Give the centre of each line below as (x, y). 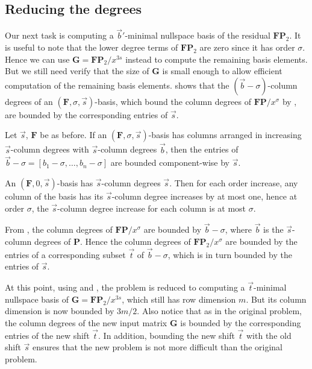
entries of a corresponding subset (65, 254)
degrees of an (29, 101)
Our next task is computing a (59, 35)
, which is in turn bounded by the (230, 254)
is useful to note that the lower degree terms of (92, 47)
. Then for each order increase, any (234, 183)
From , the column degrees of (59, 229)
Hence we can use (37, 59)
